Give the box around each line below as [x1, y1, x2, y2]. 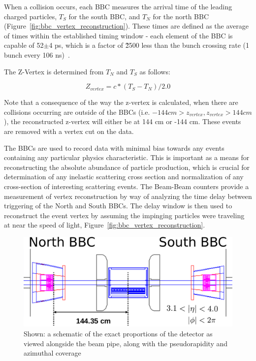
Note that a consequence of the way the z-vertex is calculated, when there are [4, 97, 238, 107]
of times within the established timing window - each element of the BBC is [4, 30, 233, 40]
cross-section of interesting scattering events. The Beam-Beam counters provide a [4, 181, 249, 191]
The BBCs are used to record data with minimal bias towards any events [4, 142, 224, 153]
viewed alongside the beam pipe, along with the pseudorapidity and [24, 338, 228, 348]
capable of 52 [4, 40, 44, 50]
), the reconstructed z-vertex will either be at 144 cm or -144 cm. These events [4, 116, 241, 127]
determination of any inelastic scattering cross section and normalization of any [4, 171, 244, 182]
